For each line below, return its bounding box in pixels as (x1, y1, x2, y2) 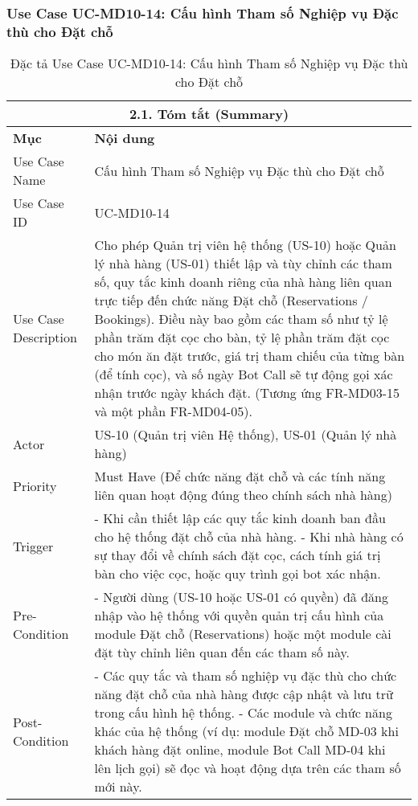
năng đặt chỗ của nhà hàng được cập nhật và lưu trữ (94, 685, 393, 704)
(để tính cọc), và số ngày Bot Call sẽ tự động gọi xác (94, 365, 393, 384)
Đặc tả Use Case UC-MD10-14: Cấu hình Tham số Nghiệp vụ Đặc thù (10, 54, 408, 73)
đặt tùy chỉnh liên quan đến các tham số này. (94, 643, 350, 662)
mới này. (94, 777, 142, 796)
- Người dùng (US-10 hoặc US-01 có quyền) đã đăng (94, 587, 388, 607)
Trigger (13, 536, 54, 555)
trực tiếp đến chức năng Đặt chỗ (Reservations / (94, 291, 368, 310)
